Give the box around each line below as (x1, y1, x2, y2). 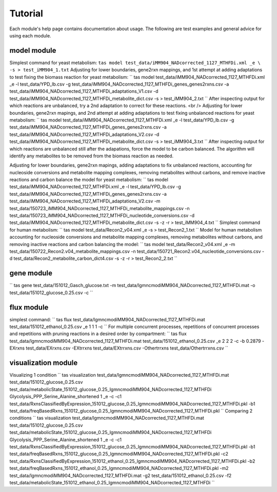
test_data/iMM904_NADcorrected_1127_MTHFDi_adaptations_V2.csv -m (9, 198, 161, 204)
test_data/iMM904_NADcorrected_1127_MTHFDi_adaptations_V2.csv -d (9, 131, 160, 137)
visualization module (9, 358, 78, 367)
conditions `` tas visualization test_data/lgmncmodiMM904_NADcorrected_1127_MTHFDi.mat (9, 415, 205, 421)
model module (9, 46, 56, 55)
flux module (9, 303, 49, 312)
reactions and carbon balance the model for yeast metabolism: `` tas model (9, 177, 169, 183)
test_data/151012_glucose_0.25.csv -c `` (9, 290, 93, 296)
